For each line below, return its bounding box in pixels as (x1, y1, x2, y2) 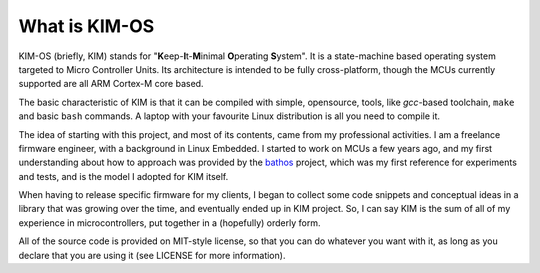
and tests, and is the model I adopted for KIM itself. (18, 170, 229, 182)
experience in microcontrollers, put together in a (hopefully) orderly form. (18, 216, 321, 229)
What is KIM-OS (18, 15, 155, 37)
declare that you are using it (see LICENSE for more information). (18, 249, 286, 261)
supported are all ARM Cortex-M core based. (18, 78, 204, 90)
